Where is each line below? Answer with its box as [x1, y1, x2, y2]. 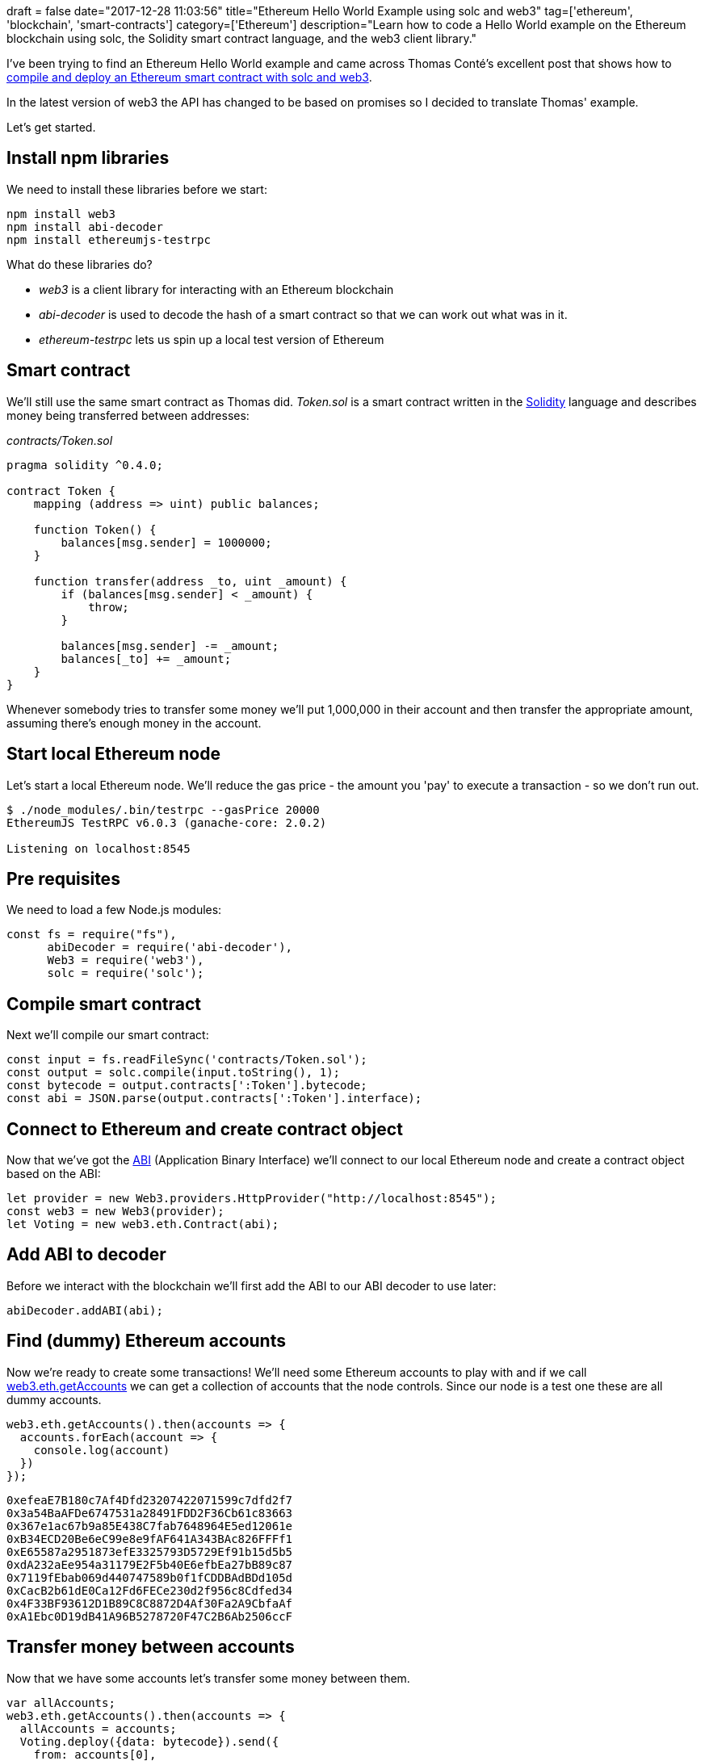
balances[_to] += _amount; [61, 652, 232, 665]
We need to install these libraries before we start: [6, 182, 267, 196]
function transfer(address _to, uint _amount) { [33, 574, 347, 588]
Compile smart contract [6, 993, 201, 1014]
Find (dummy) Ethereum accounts [6, 1331, 286, 1352]
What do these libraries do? [6, 257, 153, 271]
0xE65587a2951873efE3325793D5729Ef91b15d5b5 [6, 1545, 293, 1558]
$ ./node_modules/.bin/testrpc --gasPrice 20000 [6, 803, 320, 816]
